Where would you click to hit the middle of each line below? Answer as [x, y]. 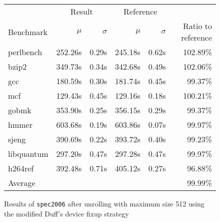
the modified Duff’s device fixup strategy [66, 213]
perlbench [25, 52]
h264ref [21, 168]
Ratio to [197, 26]
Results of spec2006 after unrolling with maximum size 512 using [104, 203]
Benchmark [28, 32]
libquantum [28, 154]
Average [22, 183]
